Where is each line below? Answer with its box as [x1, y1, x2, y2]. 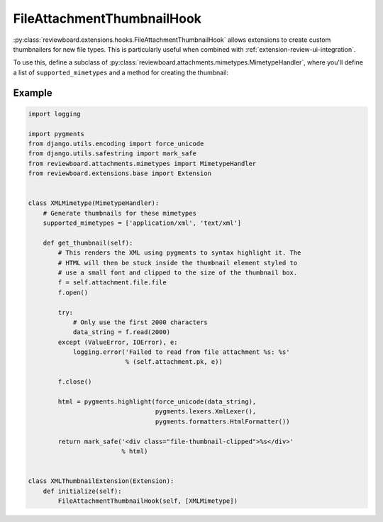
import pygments [28, 130, 85, 138]
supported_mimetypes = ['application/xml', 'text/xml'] [43, 219, 242, 227]
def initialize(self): [43, 487, 122, 495]
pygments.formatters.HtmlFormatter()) [155, 417, 290, 426]
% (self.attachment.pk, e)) [125, 358, 223, 366]
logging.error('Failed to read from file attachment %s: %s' [72, 348, 290, 356]
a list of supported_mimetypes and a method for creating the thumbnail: [13, 68, 228, 77]
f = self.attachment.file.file [57, 279, 167, 287]
